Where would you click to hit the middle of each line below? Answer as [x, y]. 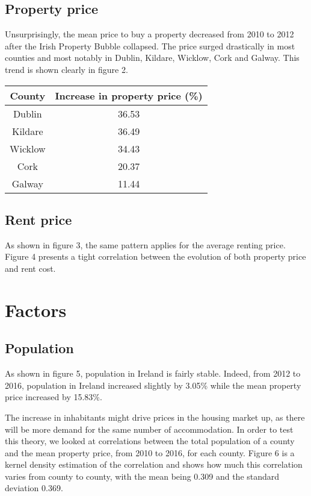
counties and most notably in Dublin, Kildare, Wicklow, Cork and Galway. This [152, 58]
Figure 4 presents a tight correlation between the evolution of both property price [155, 256]
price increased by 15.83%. [54, 397]
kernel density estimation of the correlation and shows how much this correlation [154, 464]
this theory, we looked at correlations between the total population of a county [150, 441]
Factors [36, 309]
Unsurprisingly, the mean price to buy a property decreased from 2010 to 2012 [149, 34]
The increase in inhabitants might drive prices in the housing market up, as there [155, 417]
